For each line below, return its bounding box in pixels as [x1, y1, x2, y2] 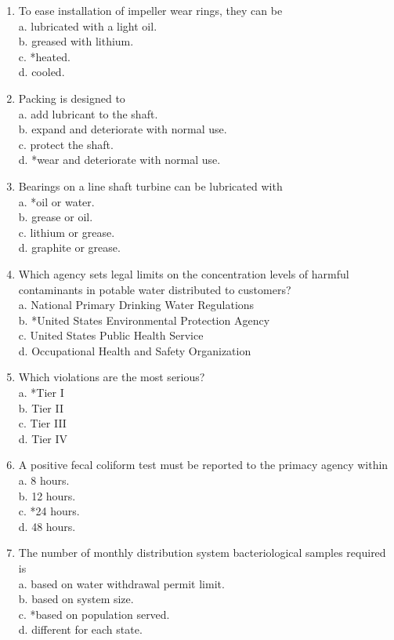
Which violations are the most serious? [18, 369, 205, 385]
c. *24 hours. [18, 503, 80, 519]
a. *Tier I [18, 384, 64, 401]
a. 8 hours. [18, 472, 70, 489]
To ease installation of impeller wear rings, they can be [18, 2, 283, 18]
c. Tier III [18, 415, 67, 431]
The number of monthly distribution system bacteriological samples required [18, 544, 386, 561]
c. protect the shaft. [18, 136, 114, 152]
